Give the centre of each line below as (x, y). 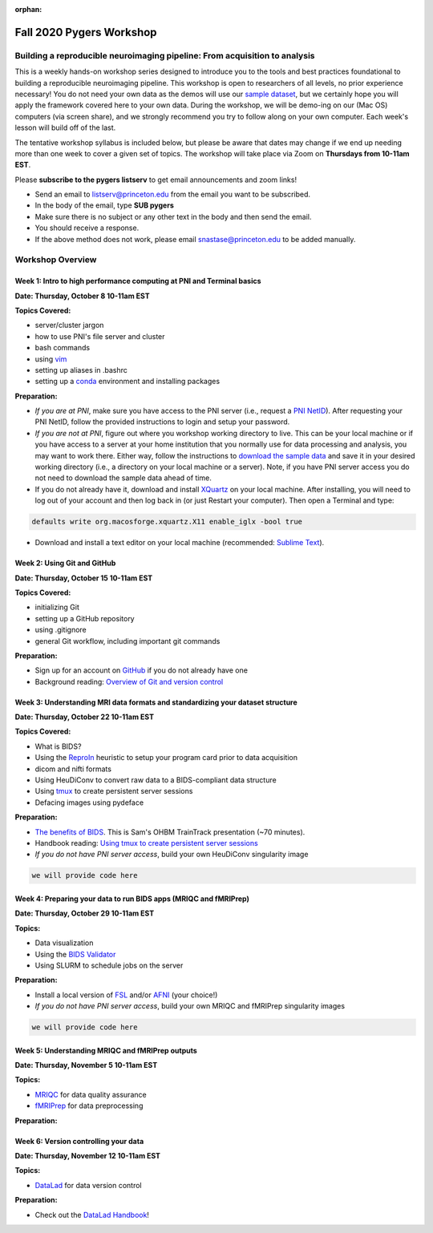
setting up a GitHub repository (85, 618)
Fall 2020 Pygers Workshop (86, 32)
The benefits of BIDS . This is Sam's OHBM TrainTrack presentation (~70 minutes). (170, 832)
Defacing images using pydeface (89, 802)
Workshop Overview (56, 260)
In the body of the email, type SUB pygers (104, 205)
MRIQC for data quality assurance (91, 1094)
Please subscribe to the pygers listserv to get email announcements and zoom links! (156, 180)
